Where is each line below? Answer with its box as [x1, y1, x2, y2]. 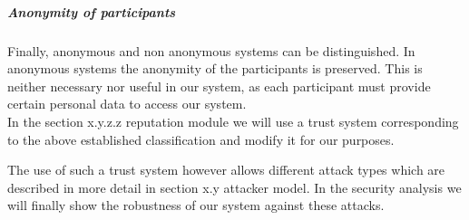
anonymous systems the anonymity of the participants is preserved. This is [7, 59, 423, 78]
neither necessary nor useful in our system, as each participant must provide [7, 76, 431, 95]
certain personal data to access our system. [7, 94, 247, 113]
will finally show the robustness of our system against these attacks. [7, 196, 385, 215]
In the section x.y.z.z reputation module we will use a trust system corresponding [7, 111, 459, 130]
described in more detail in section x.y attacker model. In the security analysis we [7, 177, 462, 196]
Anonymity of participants [7, 2, 176, 21]
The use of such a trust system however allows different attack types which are [7, 160, 445, 179]
